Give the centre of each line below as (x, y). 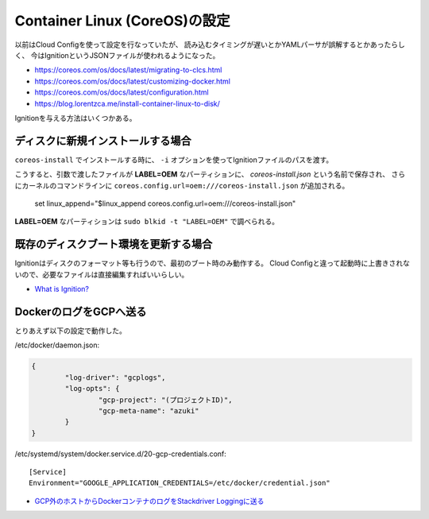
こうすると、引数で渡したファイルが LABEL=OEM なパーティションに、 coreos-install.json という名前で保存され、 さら (210, 174)
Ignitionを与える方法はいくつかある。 (75, 118)
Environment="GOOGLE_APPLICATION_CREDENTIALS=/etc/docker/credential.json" (180, 483)
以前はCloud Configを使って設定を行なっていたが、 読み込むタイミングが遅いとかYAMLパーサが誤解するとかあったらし (210, 45)
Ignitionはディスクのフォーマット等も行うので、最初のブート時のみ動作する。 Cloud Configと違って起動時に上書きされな (213, 263)
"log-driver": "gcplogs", (115, 377)
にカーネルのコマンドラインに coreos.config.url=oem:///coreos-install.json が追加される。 (182, 185)
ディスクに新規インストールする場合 (103, 140)
